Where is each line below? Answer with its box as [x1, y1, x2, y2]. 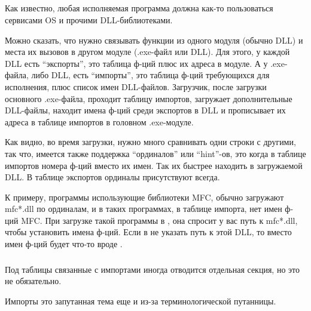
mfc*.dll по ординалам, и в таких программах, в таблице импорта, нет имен [5, 202, 282, 215]
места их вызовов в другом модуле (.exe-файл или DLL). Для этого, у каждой [5, 45, 290, 58]
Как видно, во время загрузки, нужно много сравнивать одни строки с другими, [5, 136, 296, 148]
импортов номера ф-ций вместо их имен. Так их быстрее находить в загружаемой [5, 159, 303, 171]
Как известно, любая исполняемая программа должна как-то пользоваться [5, 2, 273, 14]
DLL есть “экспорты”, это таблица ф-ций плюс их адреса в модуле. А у [5, 57, 268, 69]
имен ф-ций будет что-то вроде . [5, 238, 123, 250]
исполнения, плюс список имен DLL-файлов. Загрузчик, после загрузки [5, 80, 267, 93]
